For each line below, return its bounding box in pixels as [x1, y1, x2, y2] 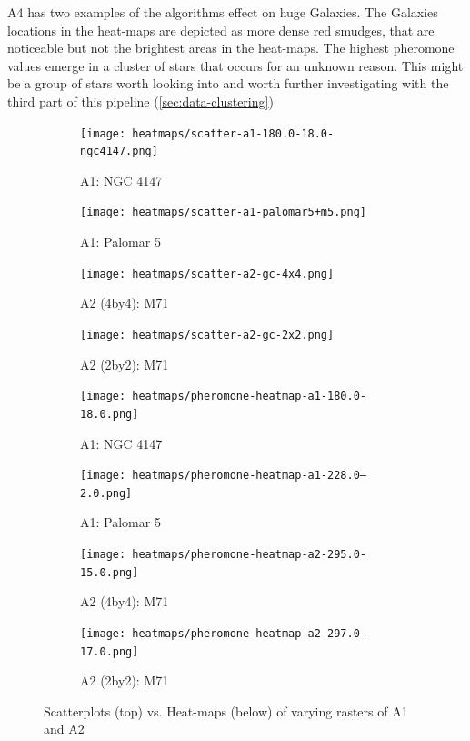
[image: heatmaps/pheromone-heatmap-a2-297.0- [80, 626, 366, 640]
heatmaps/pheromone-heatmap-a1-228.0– [132, 469, 366, 482]
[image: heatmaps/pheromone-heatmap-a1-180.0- [80, 390, 366, 403]
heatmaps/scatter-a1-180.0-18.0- [132, 127, 335, 140]
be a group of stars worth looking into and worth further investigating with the [7, 74, 449, 93]
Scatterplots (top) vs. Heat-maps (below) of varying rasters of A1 [44, 701, 408, 720]
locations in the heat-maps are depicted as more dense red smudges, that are [7, 20, 435, 39]
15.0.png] [80, 565, 139, 579]
